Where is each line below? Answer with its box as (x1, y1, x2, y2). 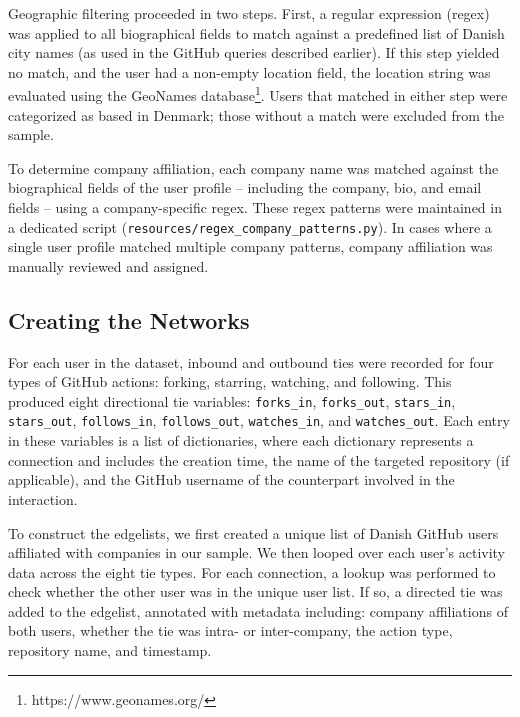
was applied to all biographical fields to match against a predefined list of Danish (8, 22, 505, 43)
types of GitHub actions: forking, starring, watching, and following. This (8, 371, 452, 392)
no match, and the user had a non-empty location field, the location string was (8, 61, 491, 82)
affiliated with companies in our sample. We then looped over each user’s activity (8, 542, 506, 563)
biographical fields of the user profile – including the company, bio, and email (8, 177, 482, 198)
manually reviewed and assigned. (8, 255, 209, 276)
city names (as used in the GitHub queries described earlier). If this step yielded (8, 42, 500, 63)
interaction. (8, 488, 78, 509)
